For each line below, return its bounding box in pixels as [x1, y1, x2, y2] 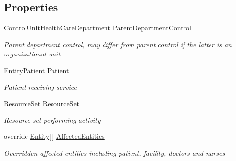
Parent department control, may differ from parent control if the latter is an [4, 39, 232, 49]
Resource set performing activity [4, 114, 101, 125]
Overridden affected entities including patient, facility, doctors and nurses [4, 147, 225, 158]
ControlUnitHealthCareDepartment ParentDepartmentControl [4, 23, 191, 33]
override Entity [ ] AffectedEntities [4, 131, 105, 141]
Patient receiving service [4, 81, 77, 92]
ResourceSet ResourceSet [4, 98, 79, 108]
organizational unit [4, 49, 61, 59]
